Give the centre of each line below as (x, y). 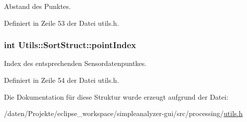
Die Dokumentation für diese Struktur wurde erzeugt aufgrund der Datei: (116, 96)
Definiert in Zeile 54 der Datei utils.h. (62, 80)
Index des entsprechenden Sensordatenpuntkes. (75, 63)
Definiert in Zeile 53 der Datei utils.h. (62, 23)
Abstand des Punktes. (38, 6)
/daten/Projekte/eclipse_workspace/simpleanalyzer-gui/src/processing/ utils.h (123, 113)
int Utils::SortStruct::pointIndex (70, 45)
